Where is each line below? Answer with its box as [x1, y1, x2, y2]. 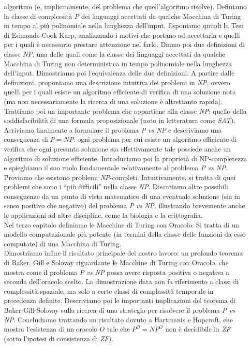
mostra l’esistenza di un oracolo [4, 324, 98, 334]
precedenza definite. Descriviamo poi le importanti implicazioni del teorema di [4, 295, 236, 305]
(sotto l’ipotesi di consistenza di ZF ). [4, 333, 114, 343]
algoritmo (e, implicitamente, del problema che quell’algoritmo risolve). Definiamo [4, 1, 247, 11]
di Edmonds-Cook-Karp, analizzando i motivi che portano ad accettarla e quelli [4, 30, 240, 40]
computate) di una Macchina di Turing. [4, 238, 121, 248]
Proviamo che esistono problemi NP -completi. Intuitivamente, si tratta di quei [4, 172, 236, 182]
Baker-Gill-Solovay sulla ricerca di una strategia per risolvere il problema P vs [4, 305, 235, 315]
